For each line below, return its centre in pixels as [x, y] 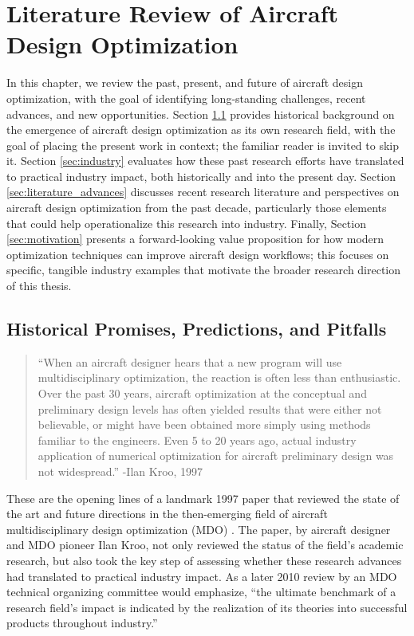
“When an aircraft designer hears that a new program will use [190, 361]
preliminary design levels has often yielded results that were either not [210, 408]
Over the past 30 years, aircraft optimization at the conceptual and [202, 393]
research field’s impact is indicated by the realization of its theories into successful [207, 607]
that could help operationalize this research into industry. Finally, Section [186, 223]
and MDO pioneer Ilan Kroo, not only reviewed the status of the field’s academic [205, 545]
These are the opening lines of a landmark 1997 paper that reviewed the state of [203, 498]
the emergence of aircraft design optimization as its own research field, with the [201, 130]
